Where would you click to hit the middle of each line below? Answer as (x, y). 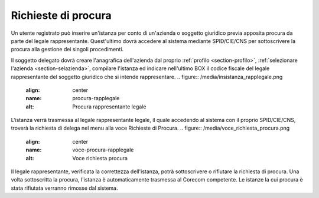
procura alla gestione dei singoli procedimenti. (67, 49)
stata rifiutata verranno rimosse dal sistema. (64, 188)
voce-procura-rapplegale (103, 150)
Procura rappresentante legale (109, 107)
